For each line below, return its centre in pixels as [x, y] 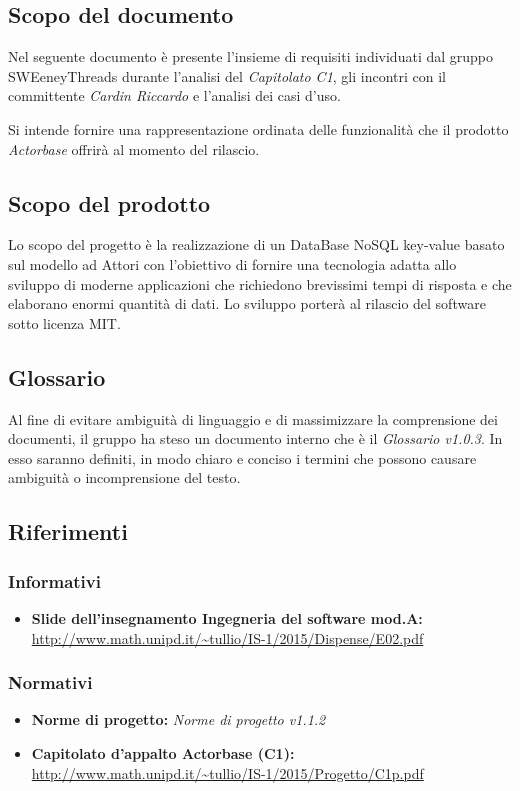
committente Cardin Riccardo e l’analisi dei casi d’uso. [174, 95]
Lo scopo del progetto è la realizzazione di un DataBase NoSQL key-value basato [256, 244]
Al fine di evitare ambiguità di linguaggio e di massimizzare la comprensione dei [253, 418]
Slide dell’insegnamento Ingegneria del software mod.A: [227, 617]
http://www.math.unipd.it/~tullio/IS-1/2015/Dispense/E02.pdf [227, 637]
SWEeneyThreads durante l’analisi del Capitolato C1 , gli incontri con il [227, 75]
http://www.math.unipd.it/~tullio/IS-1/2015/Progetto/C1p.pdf [227, 772]
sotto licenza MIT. [64, 322]
